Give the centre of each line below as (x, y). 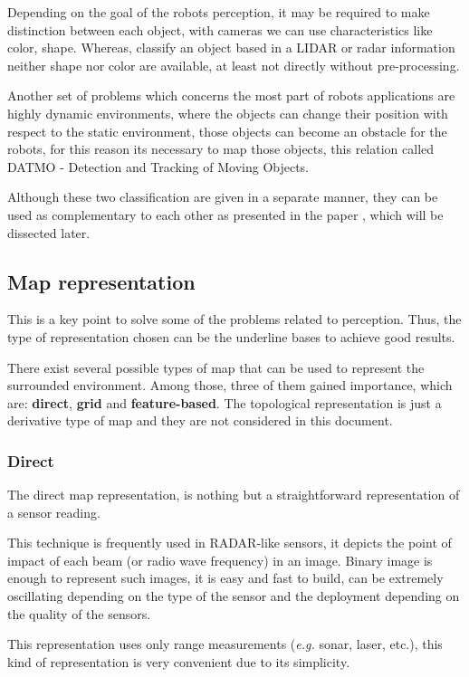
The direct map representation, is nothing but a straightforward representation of (234, 495)
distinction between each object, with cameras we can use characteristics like (220, 29)
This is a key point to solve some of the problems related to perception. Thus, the (234, 319)
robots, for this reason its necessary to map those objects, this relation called (221, 149)
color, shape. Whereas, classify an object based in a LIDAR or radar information (231, 48)
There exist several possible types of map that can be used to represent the (216, 367)
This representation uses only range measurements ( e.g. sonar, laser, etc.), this (225, 644)
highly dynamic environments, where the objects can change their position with (228, 113)
